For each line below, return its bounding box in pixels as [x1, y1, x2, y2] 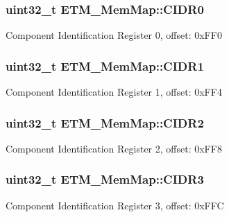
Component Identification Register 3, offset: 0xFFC [6, 198, 224, 212]
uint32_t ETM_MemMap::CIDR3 [6, 171, 204, 188]
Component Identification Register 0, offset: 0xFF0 [6, 28, 222, 42]
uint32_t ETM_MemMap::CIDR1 [6, 57, 204, 74]
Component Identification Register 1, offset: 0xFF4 [6, 85, 222, 99]
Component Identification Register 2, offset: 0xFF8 [6, 141, 222, 155]
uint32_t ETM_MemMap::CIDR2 [6, 114, 204, 131]
